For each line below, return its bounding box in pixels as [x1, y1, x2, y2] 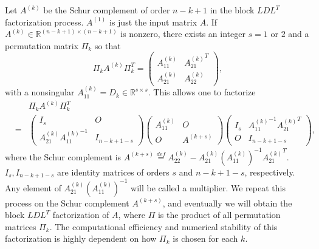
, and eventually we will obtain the [162, 196, 292, 209]
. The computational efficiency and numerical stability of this [49, 220, 278, 233]
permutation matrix [5, 39, 79, 52]
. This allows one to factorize [148, 86, 256, 98]
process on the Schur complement [5, 196, 129, 209]
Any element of [5, 181, 61, 194]
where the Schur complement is [5, 150, 122, 163]
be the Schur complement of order [43, 4, 170, 16]
